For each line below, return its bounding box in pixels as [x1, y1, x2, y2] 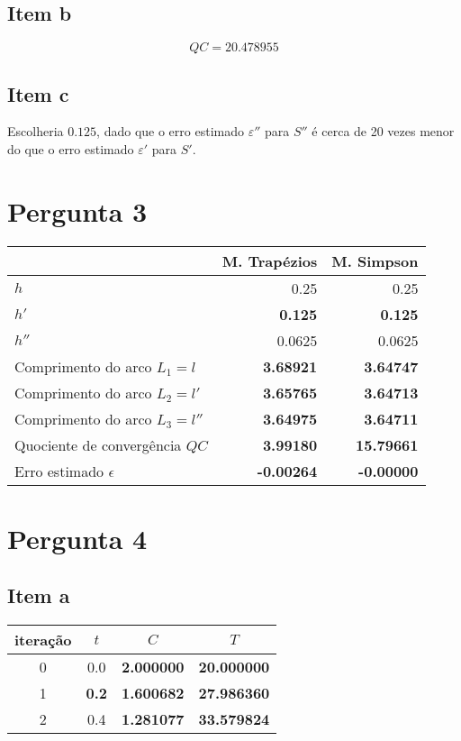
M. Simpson [331, 250, 419, 271]
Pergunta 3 [7, 192, 148, 229]
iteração [14, 629, 72, 651]
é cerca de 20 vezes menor [312, 122, 455, 141]
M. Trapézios [221, 250, 318, 271]
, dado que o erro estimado [96, 122, 244, 141]
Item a [7, 581, 70, 609]
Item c [7, 79, 69, 107]
